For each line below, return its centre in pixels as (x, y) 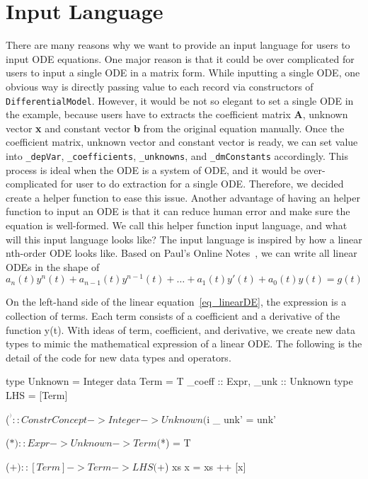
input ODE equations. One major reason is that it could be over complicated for (180, 58)
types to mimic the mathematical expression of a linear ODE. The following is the (184, 344)
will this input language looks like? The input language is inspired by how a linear (184, 239)
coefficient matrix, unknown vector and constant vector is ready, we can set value (182, 142)
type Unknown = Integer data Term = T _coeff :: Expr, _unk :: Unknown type (179, 381)
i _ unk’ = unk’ (241, 419)
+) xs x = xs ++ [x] (201, 466)
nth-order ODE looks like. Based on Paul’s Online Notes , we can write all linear (182, 253)
